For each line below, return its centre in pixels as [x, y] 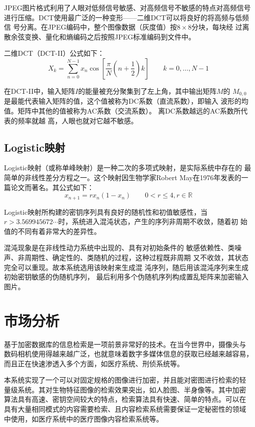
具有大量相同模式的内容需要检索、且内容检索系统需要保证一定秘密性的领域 [125, 409]
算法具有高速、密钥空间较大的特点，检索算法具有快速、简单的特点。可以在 [125, 399]
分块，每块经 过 [217, 27]
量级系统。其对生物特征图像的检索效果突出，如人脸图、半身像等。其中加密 [125, 389]
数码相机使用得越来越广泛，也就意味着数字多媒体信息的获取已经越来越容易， [128, 354]
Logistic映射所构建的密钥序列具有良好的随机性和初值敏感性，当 [106, 212]
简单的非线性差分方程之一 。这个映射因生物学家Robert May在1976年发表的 [123, 177]
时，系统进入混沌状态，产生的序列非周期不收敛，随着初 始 [153, 221]
